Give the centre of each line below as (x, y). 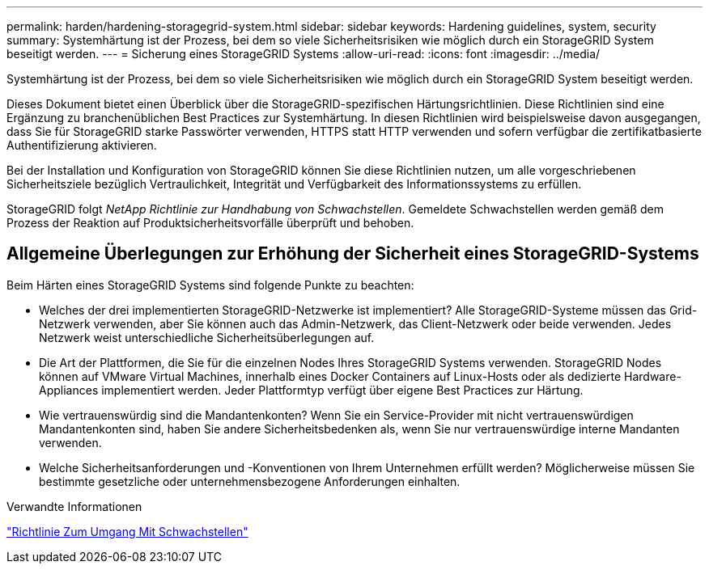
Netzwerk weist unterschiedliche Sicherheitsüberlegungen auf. (207, 337)
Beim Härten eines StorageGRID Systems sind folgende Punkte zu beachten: (210, 285)
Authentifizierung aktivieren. (82, 145)
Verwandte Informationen (74, 506)
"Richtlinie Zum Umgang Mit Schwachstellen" (127, 531)
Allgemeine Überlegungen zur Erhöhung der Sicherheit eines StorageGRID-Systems (353, 254)
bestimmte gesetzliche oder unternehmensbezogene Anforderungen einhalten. (250, 481)
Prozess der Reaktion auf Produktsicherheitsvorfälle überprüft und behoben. (210, 223)
